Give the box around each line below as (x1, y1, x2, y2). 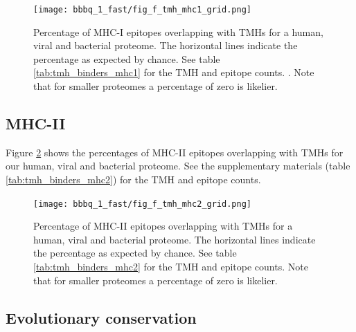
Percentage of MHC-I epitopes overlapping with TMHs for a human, (33, 24, 323, 39)
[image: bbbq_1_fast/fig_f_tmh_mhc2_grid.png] (33, 199, 251, 209)
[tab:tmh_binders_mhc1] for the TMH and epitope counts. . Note (33, 65, 314, 80)
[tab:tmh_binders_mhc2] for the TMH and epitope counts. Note (33, 259, 308, 274)
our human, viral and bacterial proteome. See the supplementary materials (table (6, 158, 350, 173)
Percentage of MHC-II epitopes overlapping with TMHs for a (33, 219, 293, 233)
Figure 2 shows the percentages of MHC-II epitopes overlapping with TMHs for (6, 145, 344, 159)
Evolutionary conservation (6, 306, 197, 328)
